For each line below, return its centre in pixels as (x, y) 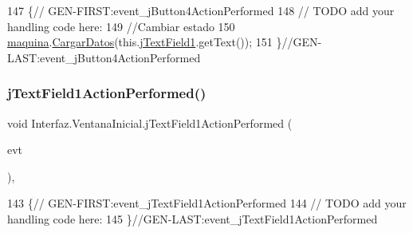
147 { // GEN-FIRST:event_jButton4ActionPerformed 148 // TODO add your (201, 10)
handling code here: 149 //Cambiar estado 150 (121, 26)
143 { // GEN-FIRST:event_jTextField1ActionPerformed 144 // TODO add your (207, 203)
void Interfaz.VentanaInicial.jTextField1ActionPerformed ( (150, 122)
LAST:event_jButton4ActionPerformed (104, 57)
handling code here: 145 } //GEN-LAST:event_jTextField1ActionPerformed (193, 218)
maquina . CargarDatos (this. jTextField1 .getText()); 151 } (145, 42)
